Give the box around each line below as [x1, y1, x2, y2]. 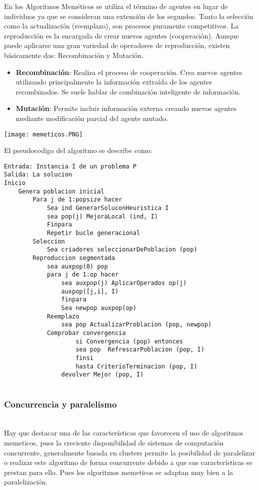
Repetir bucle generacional [46, 229, 140, 237]
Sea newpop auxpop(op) [61, 304, 136, 311]
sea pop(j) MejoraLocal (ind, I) [46, 212, 158, 220]
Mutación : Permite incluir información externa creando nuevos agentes [15, 103, 236, 113]
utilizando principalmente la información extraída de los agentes [15, 76, 212, 87]
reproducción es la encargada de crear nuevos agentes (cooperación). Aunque [4, 30, 239, 40]
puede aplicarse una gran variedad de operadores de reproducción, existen [4, 40, 230, 50]
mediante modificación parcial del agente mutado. [15, 112, 168, 123]
